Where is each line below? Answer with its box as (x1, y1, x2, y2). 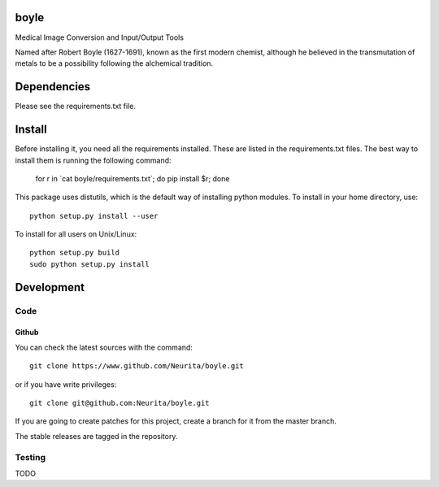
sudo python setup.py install (29, 259, 150, 268)
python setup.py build (29, 248, 120, 258)
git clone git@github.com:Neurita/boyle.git (29, 398, 211, 407)
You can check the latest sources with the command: (15, 342, 193, 352)
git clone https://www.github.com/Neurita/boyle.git (29, 362, 244, 371)
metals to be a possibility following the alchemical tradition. (15, 59, 214, 68)
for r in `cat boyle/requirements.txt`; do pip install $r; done (35, 173, 230, 183)
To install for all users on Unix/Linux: (15, 229, 137, 239)
